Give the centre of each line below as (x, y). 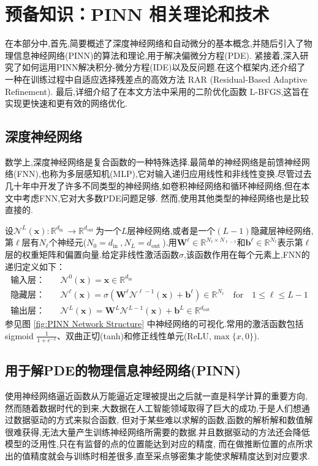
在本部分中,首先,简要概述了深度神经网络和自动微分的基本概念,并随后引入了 (154, 43)
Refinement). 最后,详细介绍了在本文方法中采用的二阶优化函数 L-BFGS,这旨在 (157, 91)
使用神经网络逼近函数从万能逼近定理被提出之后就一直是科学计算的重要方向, (156, 395)
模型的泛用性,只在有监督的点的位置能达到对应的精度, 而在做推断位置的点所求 (159, 444)
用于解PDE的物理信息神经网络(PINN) (123, 370)
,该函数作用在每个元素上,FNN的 (247, 254)
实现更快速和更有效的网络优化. (66, 103)
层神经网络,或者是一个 (171, 230)
